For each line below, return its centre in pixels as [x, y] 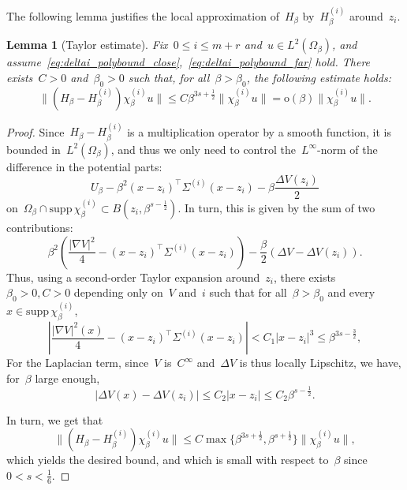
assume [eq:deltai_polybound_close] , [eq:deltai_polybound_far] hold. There [189, 62]
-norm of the [347, 149]
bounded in [34, 149]
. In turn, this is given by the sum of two [276, 207]
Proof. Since [35, 131]
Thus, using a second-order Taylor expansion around [133, 277]
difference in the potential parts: [84, 166]
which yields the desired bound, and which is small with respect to [168, 460]
